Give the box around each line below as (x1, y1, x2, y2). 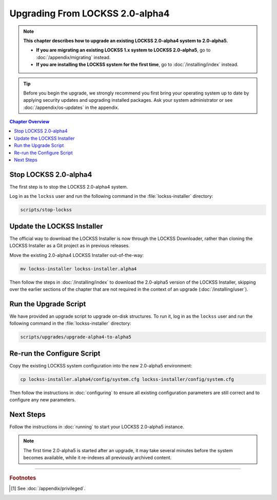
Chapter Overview (9, 119, 50, 125)
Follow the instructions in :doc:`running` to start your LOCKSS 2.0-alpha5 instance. (9, 423, 184, 430)
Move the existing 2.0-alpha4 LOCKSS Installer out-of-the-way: (9, 252, 144, 258)
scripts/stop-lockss (20, 207, 72, 213)
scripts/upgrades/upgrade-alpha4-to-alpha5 (20, 334, 132, 340)
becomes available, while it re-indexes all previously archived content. (23, 455, 172, 461)
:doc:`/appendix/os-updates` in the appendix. (23, 104, 120, 110)
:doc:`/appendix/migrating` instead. (36, 54, 111, 60)
